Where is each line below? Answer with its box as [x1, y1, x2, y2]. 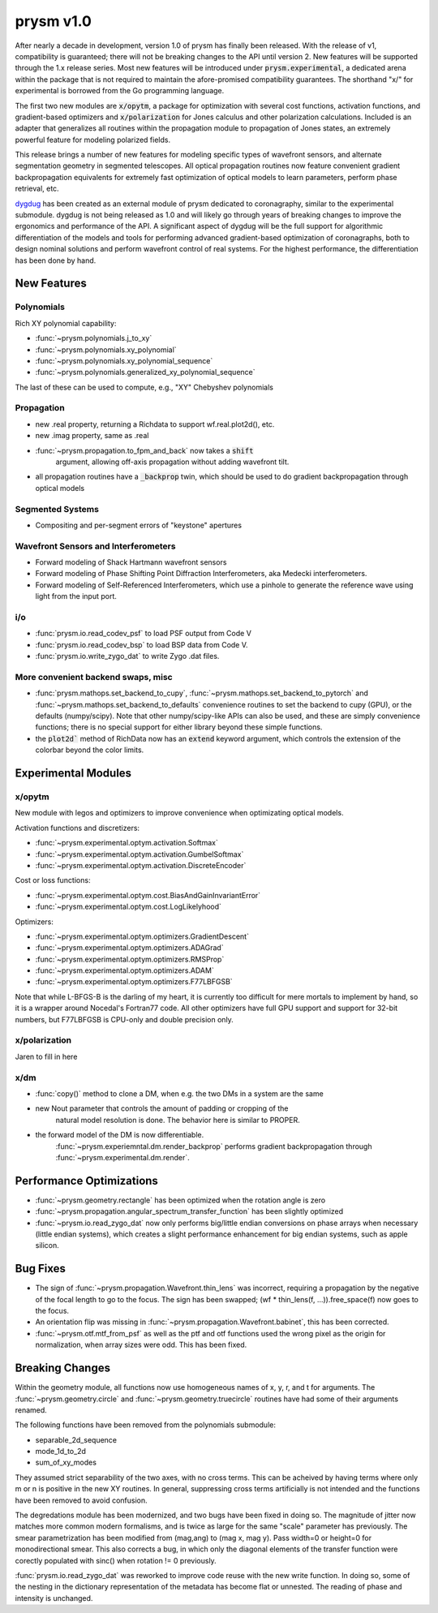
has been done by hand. [15, 256, 97, 265]
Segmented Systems [15, 503, 99, 514]
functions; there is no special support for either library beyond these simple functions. [35, 722, 323, 732]
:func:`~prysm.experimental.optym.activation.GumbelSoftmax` [35, 849, 244, 859]
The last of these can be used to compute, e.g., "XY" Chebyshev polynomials [15, 382, 273, 392]
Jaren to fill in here [15, 1052, 78, 1061]
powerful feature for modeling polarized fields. [15, 135, 170, 144]
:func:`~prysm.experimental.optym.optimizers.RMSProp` [35, 954, 225, 964]
